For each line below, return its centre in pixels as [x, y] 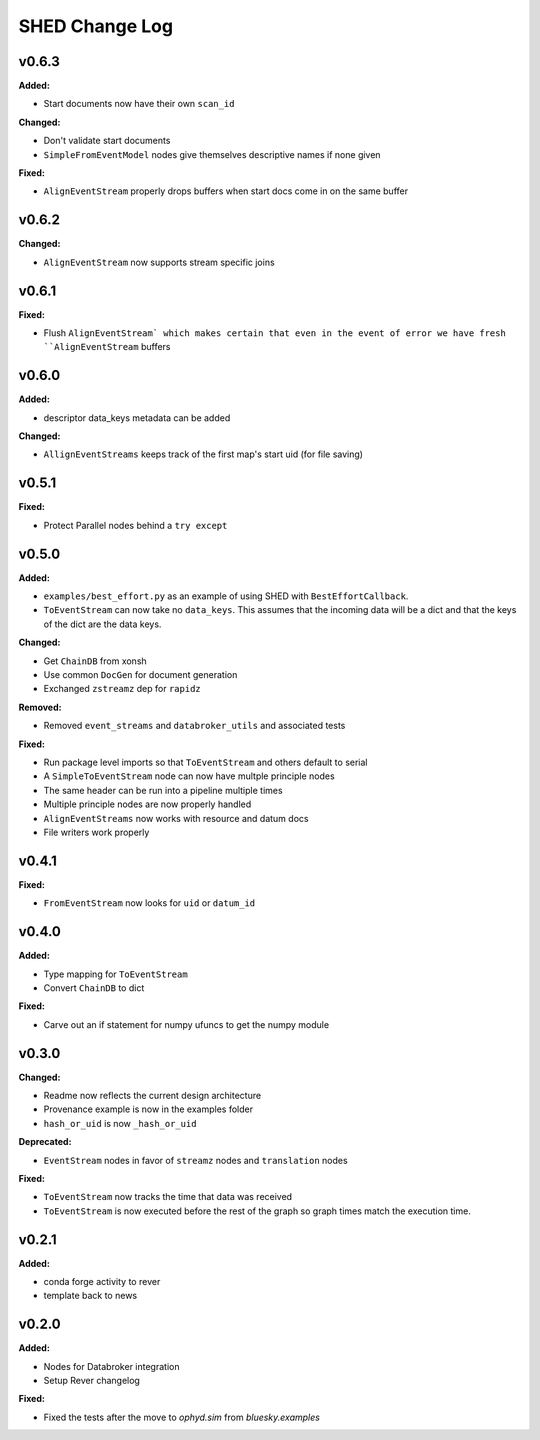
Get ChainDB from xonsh [95, 661]
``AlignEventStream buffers [107, 347]
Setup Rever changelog [91, 1381]
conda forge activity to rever [102, 1282]
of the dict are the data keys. [102, 624]
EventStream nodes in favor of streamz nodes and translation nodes [196, 1160]
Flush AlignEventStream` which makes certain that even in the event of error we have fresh [275, 333]
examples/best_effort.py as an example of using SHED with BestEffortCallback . [226, 596]
